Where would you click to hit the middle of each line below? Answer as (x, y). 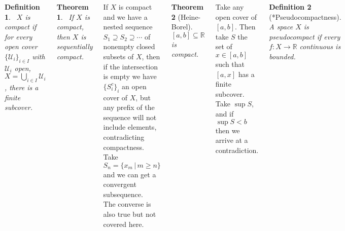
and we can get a (130, 174)
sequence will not (130, 117)
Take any (230, 7)
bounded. (282, 56)
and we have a (125, 16)
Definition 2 (290, 7)
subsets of (118, 56)
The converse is (127, 204)
